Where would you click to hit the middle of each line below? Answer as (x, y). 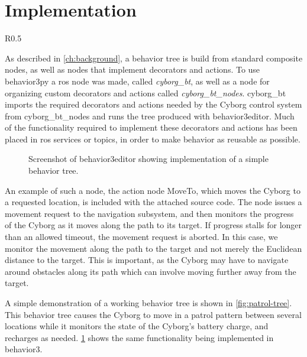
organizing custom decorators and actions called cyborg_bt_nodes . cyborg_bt (146, 93)
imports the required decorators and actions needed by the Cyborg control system (153, 104)
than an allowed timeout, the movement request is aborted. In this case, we (141, 237)
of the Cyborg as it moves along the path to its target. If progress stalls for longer (153, 225)
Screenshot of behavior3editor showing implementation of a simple (148, 159)
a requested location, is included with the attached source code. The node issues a (153, 202)
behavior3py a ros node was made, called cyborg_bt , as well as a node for (137, 81)
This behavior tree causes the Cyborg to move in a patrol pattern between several (153, 314)
